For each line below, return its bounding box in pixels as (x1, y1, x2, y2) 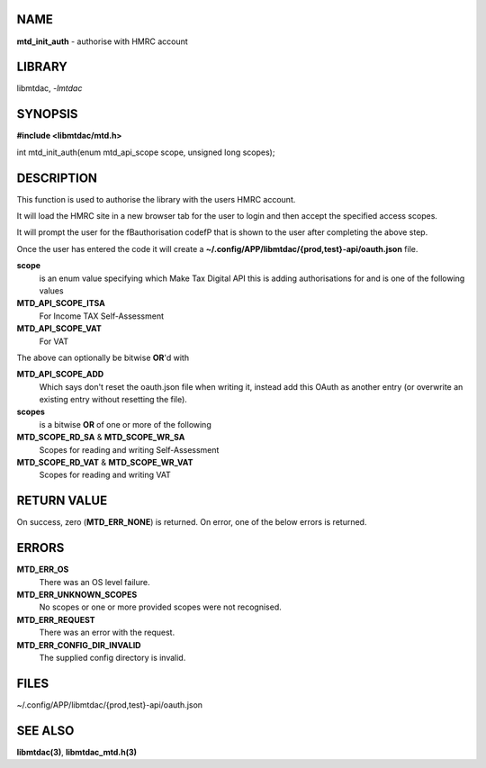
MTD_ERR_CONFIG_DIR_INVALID (16, 639, 141, 650)
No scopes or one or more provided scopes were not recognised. (39, 601, 283, 612)
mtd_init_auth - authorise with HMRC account (16, 36, 188, 47)
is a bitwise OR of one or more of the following (39, 419, 211, 429)
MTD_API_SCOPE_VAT (16, 323, 103, 334)
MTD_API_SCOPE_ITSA (16, 298, 105, 309)
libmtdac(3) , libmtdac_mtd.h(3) (16, 746, 138, 757)
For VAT (39, 336, 69, 347)
